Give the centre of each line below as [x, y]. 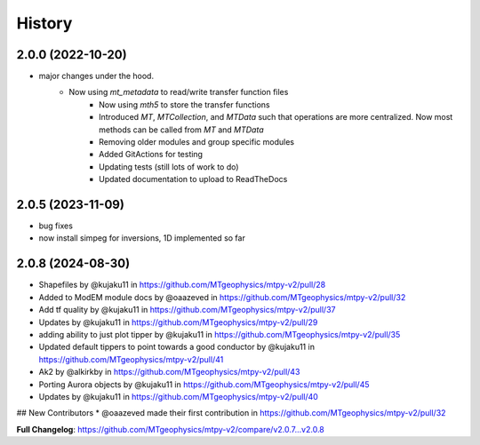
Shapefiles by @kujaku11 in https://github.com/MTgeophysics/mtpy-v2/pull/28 [182, 285]
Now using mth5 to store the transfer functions [184, 104]
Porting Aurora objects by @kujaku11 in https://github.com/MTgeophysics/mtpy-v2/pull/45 [204, 384]
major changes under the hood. [96, 76]
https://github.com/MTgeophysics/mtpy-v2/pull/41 [131, 359]
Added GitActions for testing [151, 155]
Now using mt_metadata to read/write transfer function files [179, 92]
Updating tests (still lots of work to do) [169, 167]
